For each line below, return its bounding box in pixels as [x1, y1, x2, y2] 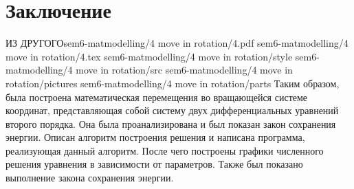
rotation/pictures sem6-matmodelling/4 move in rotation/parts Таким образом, [5, 76, 340, 90]
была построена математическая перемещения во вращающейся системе [5, 89, 308, 104]
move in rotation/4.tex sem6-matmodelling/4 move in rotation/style [5, 49, 293, 63]
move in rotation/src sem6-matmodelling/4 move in [76, 63, 293, 77]
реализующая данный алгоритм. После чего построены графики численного [5, 143, 324, 157]
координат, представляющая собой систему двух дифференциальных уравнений [5, 103, 339, 118]
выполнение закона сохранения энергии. [5, 170, 174, 185]
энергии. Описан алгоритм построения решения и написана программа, [5, 130, 305, 144]
